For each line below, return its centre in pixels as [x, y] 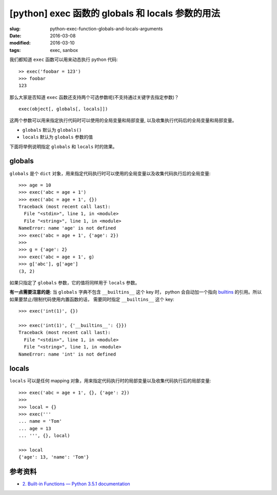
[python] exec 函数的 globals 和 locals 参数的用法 [115, 13]
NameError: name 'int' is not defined [67, 354]
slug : [15, 29]
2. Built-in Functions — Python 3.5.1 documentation [76, 484]
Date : [15, 35]
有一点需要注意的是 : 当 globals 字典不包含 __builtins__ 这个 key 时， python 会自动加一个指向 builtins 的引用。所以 [136, 292]
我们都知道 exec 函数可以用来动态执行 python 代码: [64, 59]
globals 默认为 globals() [52, 130]
